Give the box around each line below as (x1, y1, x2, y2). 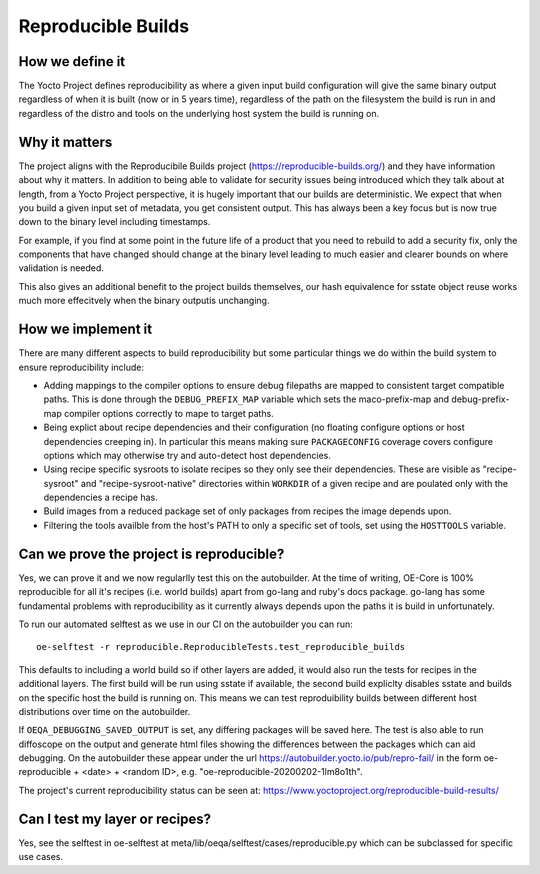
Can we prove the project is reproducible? (18, 545, 285, 562)
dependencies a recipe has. (43, 491, 159, 504)
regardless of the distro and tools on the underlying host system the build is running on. (18, 107, 380, 119)
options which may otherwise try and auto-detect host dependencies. (43, 449, 332, 461)
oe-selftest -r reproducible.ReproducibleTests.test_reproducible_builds (36, 641, 406, 653)
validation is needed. (18, 262, 105, 274)
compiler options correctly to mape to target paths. (63, 407, 274, 419)
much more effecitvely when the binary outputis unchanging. (18, 295, 270, 307)
